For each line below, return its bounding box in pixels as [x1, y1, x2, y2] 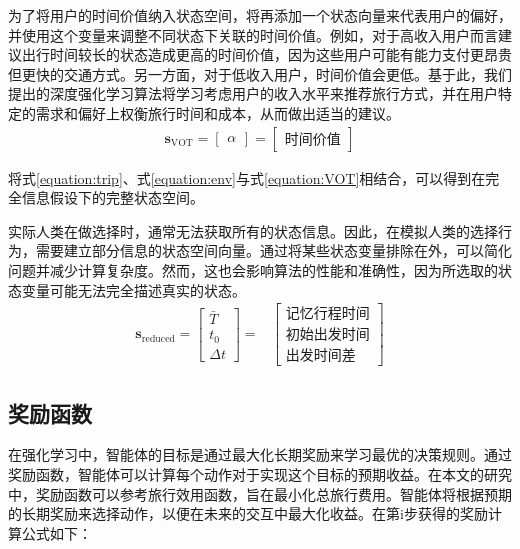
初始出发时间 [285, 328, 370, 343]
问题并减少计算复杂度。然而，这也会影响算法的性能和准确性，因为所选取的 [8, 259, 498, 280]
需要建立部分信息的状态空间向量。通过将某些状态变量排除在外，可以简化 [35, 240, 512, 261]
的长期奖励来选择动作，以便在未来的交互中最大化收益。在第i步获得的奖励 [8, 503, 488, 524]
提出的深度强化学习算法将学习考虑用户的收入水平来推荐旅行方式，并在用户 [8, 83, 498, 104]
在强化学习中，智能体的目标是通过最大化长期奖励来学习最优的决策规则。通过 [8, 444, 512, 465]
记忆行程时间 [285, 307, 370, 322]
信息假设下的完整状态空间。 [21, 187, 204, 208]
